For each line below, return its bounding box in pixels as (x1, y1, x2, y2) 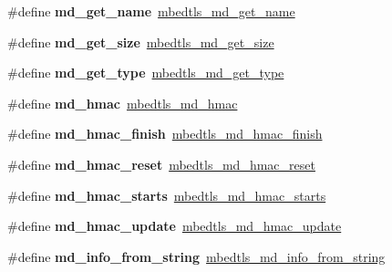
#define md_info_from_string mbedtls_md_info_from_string (7, 246, 386, 266)
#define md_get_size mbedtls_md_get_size (7, 32, 274, 51)
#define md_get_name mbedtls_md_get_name (7, 2, 295, 20)
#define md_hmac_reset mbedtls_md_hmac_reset (7, 154, 315, 173)
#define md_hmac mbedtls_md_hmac (7, 93, 238, 112)
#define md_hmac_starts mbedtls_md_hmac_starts (7, 185, 326, 204)
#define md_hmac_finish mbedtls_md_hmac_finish (7, 124, 323, 143)
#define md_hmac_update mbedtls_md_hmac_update (7, 216, 342, 235)
